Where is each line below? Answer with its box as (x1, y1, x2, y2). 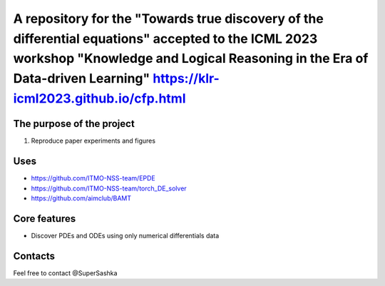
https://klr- (152, 71, 220, 87)
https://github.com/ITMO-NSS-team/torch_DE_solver (31, 184, 187, 193)
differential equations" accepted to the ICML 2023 (13, 31, 318, 46)
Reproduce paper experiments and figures (31, 136, 156, 145)
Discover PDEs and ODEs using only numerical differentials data (31, 231, 220, 240)
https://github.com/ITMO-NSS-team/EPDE (31, 174, 156, 183)
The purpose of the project (13, 118, 135, 130)
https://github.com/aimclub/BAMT (31, 193, 132, 203)
